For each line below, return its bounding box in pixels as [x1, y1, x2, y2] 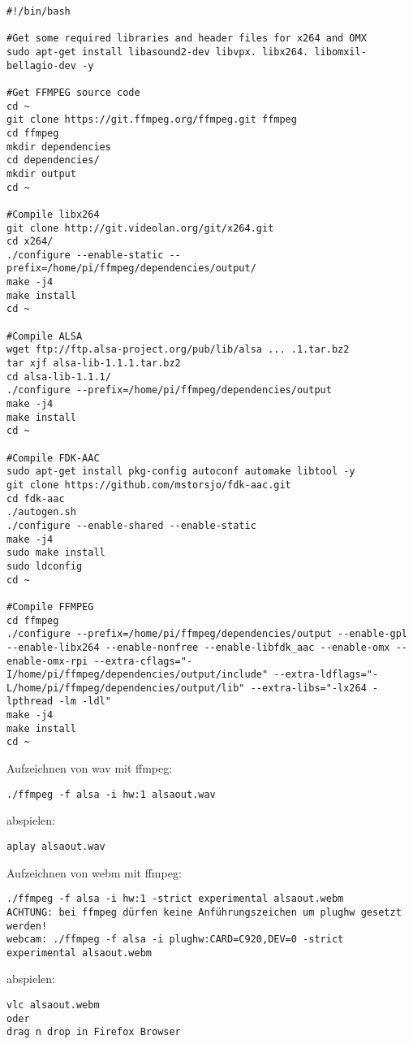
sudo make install [6, 547, 105, 559]
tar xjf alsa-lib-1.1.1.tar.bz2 [6, 357, 181, 370]
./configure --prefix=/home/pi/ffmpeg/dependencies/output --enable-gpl [6, 628, 407, 640]
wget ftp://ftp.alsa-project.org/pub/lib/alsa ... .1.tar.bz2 [6, 344, 350, 356]
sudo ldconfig [6, 560, 83, 572]
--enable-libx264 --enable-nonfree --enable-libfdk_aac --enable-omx [6, 641, 390, 653]
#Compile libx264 [6, 208, 100, 220]
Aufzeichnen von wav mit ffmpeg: [6, 760, 173, 777]
